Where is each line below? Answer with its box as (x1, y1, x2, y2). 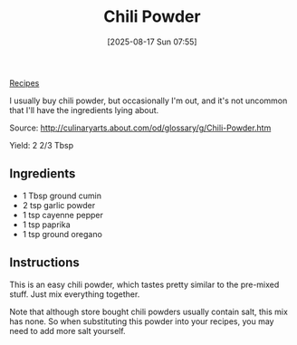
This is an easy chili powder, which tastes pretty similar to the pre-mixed (9, 279, 280, 290)
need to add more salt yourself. (9, 325, 126, 336)
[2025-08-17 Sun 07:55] (107, 36, 197, 47)
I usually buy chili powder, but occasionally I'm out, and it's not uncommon (9, 95, 288, 106)
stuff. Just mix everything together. (9, 288, 140, 300)
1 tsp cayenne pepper (22, 209, 104, 220)
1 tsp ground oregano (22, 228, 102, 239)
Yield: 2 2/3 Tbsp (9, 139, 74, 150)
